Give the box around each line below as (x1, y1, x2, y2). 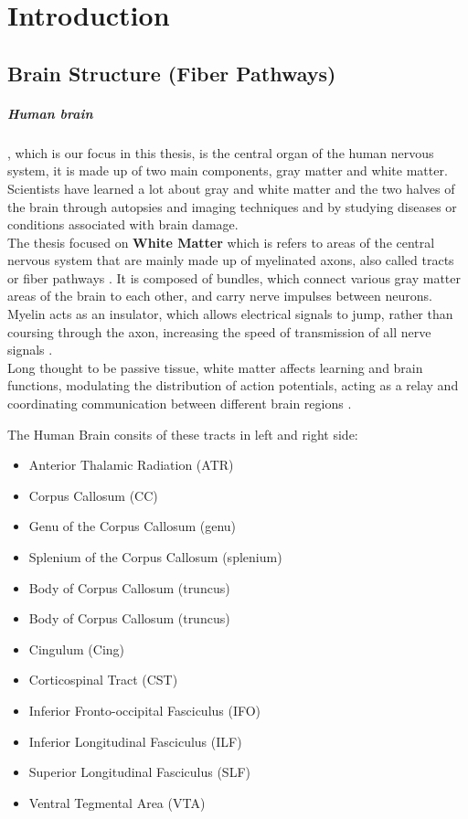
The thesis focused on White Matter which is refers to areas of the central (7, 232, 435, 251)
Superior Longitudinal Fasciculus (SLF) (28, 762, 250, 782)
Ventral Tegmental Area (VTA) (28, 792, 206, 812)
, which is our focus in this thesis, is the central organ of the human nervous (7, 143, 434, 162)
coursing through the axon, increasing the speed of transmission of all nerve (7, 322, 431, 341)
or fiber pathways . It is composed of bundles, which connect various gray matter (7, 268, 462, 287)
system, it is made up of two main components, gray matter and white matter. (7, 161, 448, 180)
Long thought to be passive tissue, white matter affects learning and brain (7, 357, 423, 377)
